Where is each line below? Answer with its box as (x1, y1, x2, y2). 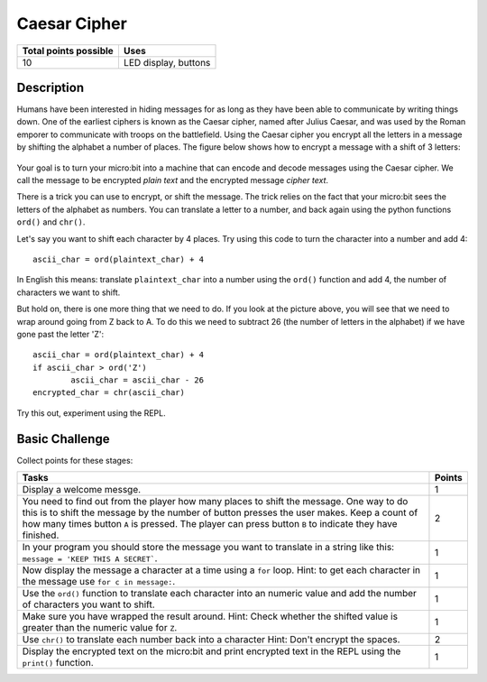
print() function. (22, 657, 94, 669)
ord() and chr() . (16, 217, 86, 227)
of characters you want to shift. (22, 598, 155, 611)
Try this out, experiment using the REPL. (16, 407, 166, 419)
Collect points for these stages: (16, 455, 133, 465)
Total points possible (22, 44, 115, 57)
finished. (22, 529, 60, 541)
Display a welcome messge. (22, 484, 142, 496)
